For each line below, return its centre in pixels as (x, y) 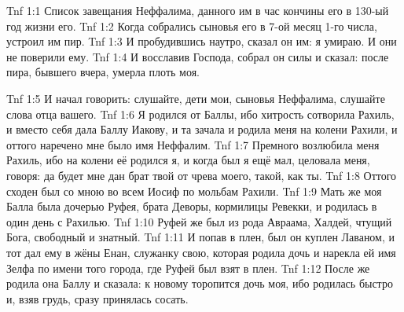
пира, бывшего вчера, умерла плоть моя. (103, 72)
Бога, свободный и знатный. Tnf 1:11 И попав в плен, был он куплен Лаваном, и (201, 237)
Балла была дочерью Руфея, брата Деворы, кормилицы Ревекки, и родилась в (192, 206)
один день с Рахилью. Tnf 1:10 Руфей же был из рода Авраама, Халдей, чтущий (199, 221)
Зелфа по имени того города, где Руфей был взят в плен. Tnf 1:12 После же (188, 268)
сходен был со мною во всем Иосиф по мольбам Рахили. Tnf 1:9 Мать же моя (194, 191)
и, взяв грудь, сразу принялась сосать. (97, 298)
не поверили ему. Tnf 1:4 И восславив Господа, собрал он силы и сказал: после (198, 56)
